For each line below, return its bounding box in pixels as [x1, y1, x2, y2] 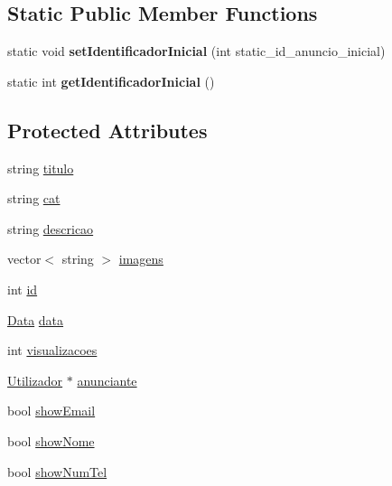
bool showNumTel [7, 462, 107, 481]
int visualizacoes [7, 341, 98, 360]
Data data [7, 310, 64, 329]
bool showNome [7, 431, 95, 450]
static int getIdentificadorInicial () [7, 71, 215, 90]
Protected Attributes [7, 116, 208, 144]
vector [7, 249, 42, 268]
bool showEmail [7, 401, 96, 420]
